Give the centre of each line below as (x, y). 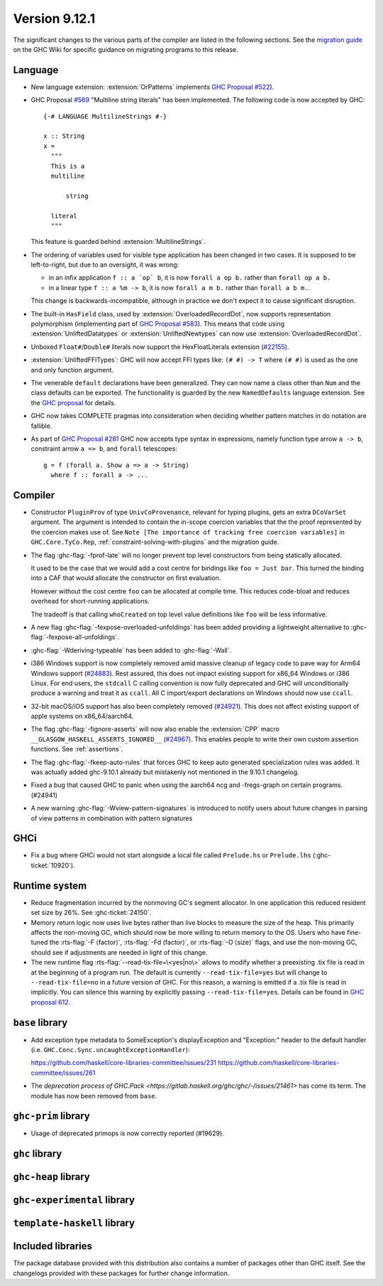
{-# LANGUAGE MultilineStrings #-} (105, 116)
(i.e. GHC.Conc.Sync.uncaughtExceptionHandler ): (111, 1049)
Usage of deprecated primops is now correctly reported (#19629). (128, 1133)
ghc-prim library (51, 1116)
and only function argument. (72, 370)
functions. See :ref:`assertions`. (77, 749)
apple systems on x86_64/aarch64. (82, 716)
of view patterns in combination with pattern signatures (112, 818)
